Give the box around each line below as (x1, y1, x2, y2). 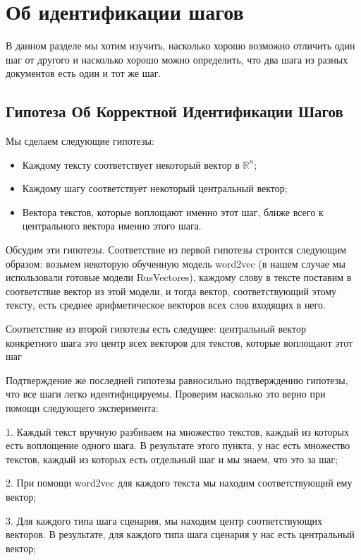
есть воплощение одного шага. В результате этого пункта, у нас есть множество (6, 438, 350, 453)
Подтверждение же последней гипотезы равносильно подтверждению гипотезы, (6, 372, 348, 387)
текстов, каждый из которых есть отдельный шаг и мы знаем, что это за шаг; (6, 451, 338, 466)
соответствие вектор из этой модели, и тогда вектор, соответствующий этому (6, 283, 337, 298)
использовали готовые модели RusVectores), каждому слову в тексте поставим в (6, 270, 352, 285)
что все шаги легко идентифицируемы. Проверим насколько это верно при (6, 386, 326, 401)
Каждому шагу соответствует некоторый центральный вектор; (22, 181, 288, 196)
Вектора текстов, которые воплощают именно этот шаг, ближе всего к (22, 204, 324, 219)
